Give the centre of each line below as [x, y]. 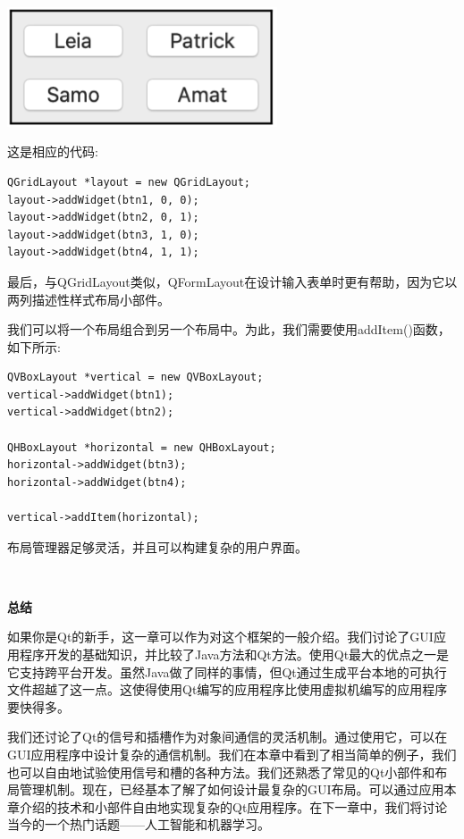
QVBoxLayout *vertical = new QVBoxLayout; [135, 378]
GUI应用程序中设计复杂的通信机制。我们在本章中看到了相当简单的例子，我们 [232, 754]
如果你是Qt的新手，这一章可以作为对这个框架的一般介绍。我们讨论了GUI [220, 637]
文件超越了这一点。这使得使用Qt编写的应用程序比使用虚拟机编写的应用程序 [228, 689]
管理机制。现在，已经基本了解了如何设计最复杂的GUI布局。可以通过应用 [232, 789]
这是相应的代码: [53, 151]
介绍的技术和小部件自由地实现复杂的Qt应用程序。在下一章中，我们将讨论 [233, 806]
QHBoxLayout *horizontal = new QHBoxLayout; [142, 447]
